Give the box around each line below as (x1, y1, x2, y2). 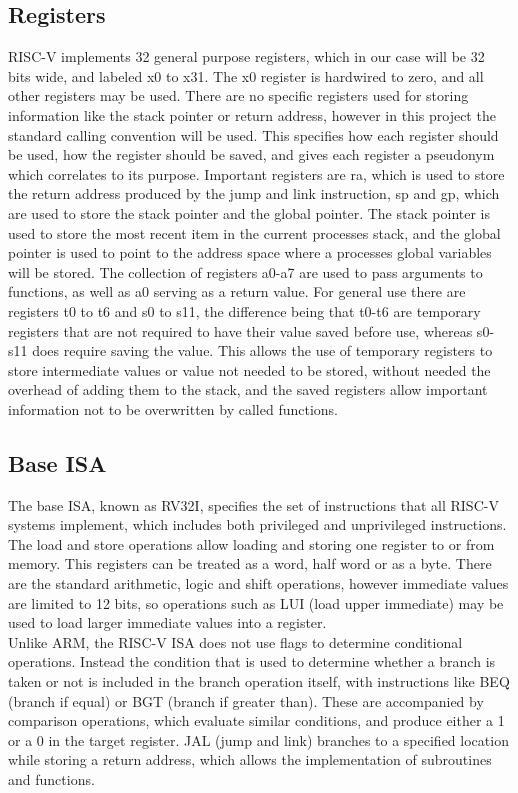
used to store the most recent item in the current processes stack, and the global (8, 222, 501, 243)
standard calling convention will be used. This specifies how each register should (8, 124, 499, 145)
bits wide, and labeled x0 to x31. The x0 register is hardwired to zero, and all (8, 65, 484, 86)
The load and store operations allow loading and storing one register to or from (8, 533, 495, 554)
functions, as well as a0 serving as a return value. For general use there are (8, 281, 466, 302)
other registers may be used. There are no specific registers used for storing (8, 85, 469, 106)
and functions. (8, 769, 95, 789)
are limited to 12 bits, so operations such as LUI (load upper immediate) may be (8, 592, 504, 613)
